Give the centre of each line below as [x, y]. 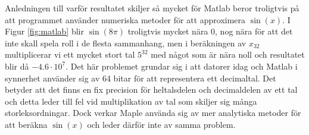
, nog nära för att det [254, 31]
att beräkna [26, 124]
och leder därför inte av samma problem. [161, 124]
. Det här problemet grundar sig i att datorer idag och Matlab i [182, 66]
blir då [17, 66]
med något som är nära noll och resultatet [228, 54]
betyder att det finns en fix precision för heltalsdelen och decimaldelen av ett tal [151, 90]
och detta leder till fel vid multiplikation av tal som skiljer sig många [131, 101]
